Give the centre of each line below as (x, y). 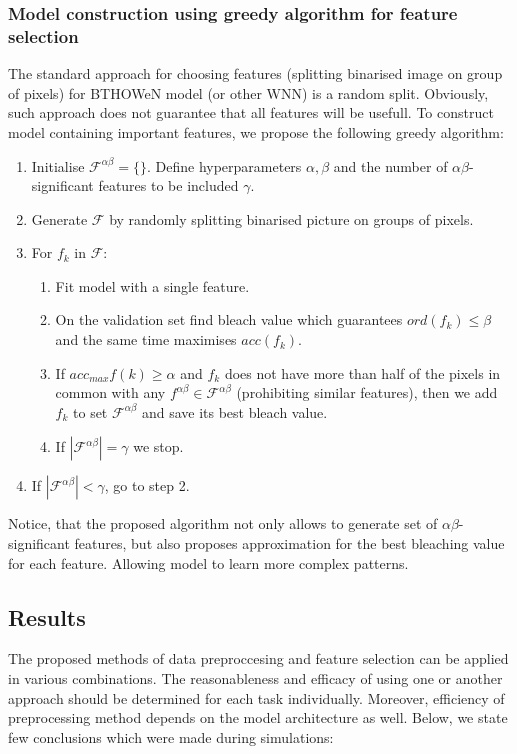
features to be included (168, 185)
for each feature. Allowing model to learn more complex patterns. (208, 562)
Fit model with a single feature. (152, 285)
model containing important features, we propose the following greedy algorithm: (256, 131)
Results (47, 616)
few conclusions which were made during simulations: (171, 736)
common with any (110, 392)
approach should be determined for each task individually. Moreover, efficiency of (256, 697)
